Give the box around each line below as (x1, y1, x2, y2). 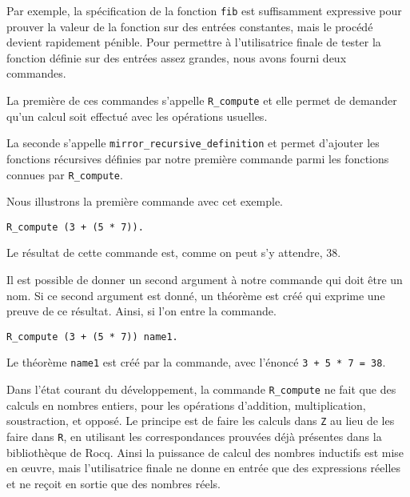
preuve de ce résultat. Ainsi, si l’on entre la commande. (6, 303, 277, 319)
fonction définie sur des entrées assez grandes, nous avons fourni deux (6, 49, 347, 66)
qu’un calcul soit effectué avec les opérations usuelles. (6, 107, 268, 124)
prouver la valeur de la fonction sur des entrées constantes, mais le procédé (6, 18, 373, 34)
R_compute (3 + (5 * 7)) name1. (6, 331, 178, 343)
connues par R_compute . (6, 166, 123, 182)
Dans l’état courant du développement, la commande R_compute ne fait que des (6, 381, 396, 398)
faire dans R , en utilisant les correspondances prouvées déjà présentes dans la (6, 428, 382, 445)
